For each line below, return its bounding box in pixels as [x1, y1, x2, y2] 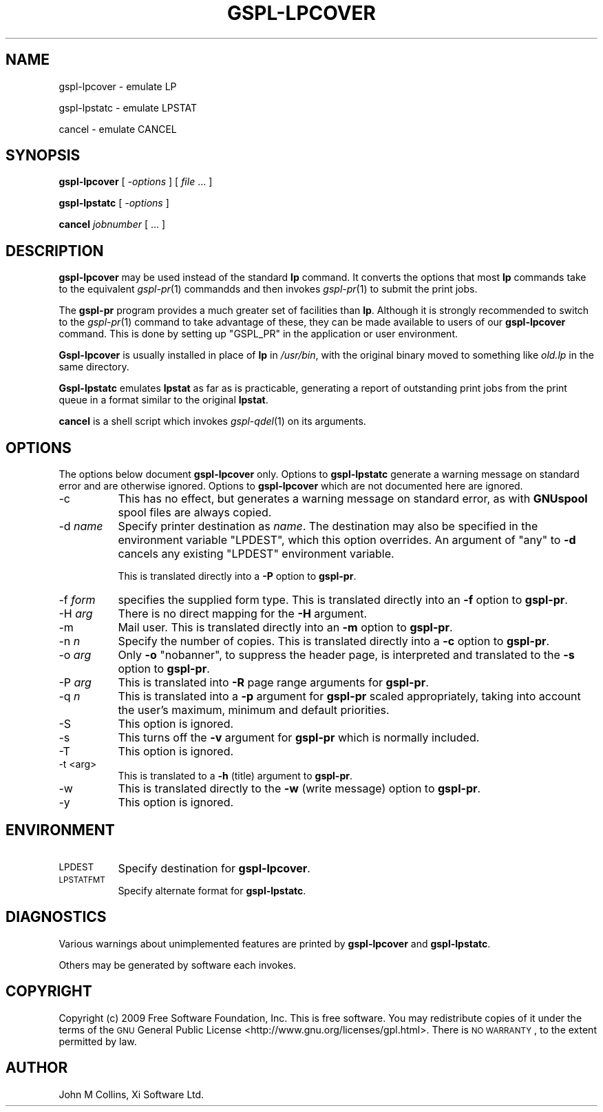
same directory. [59, 361, 129, 373]
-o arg [59, 648, 92, 662]
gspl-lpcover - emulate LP [59, 80, 177, 92]
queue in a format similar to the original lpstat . [59, 394, 268, 406]
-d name [59, 519, 103, 534]
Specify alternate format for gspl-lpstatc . [118, 884, 306, 896]
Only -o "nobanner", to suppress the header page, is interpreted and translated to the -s [118, 648, 575, 662]
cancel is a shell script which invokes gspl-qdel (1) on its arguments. [59, 415, 366, 428]
